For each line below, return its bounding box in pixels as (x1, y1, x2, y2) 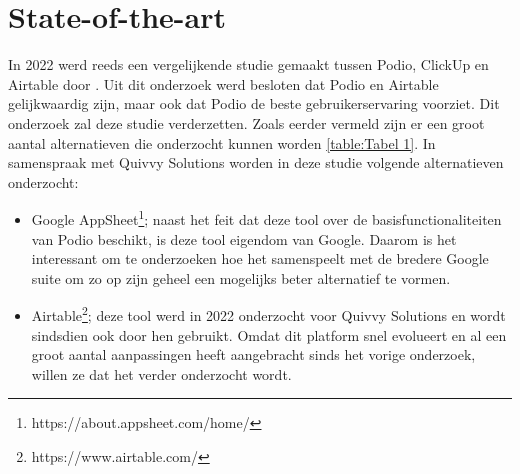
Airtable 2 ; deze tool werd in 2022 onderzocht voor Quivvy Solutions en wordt (31, 302, 506, 325)
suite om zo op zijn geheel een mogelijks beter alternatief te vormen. (31, 267, 451, 288)
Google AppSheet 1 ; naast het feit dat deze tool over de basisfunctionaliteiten (31, 206, 502, 229)
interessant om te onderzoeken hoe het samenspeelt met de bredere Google (31, 248, 489, 269)
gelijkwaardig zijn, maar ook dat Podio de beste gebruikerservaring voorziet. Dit (8, 93, 500, 114)
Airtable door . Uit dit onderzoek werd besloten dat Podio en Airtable (8, 73, 439, 94)
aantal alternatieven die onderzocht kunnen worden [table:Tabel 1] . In (8, 132, 436, 153)
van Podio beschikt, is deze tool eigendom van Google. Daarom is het (31, 228, 457, 249)
